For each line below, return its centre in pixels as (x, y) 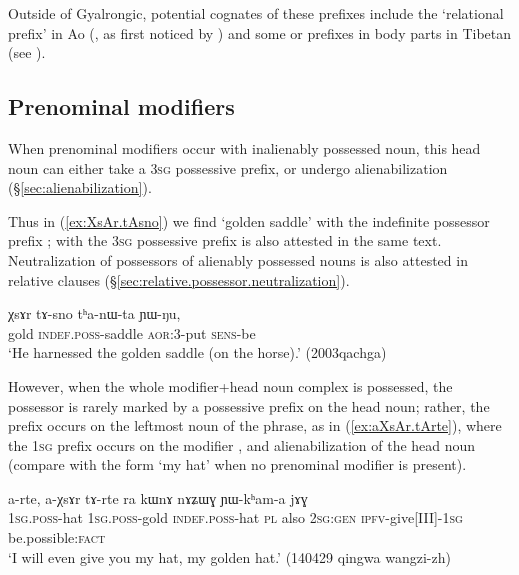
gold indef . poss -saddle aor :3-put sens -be (132, 332)
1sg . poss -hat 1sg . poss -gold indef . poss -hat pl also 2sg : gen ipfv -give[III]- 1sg (235, 517)
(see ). (27, 52)
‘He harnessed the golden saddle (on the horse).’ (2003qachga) (197, 352)
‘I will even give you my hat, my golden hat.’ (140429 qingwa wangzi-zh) (229, 556)
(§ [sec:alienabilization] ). (80, 187)
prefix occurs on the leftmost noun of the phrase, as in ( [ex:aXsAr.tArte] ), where (255, 425)
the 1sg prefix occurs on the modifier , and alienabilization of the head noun (242, 444)
